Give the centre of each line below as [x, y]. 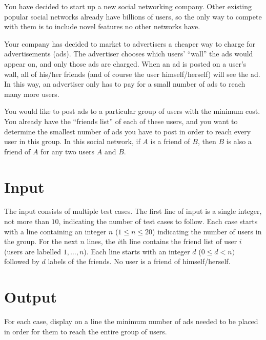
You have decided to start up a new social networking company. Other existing [128, 6]
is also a [239, 141]
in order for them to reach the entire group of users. [86, 331]
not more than [27, 221]
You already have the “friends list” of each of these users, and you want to [121, 121]
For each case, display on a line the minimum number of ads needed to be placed [131, 321]
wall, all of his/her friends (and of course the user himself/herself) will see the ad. [132, 74]
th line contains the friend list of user [179, 241]
